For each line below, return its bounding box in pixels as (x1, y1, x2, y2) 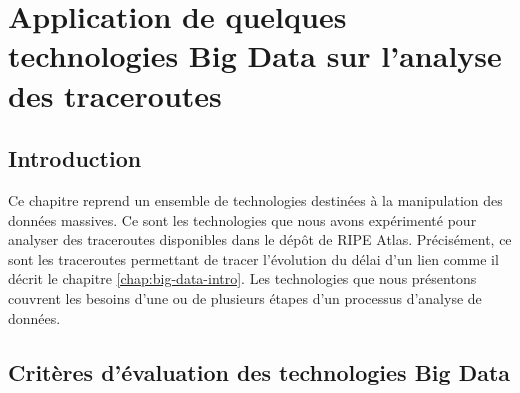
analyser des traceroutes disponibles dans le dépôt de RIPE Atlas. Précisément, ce (8, 229, 512, 250)
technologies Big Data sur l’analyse (8, 35, 502, 76)
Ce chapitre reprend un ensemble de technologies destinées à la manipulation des (8, 189, 503, 210)
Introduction (8, 143, 142, 174)
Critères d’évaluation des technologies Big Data (8, 356, 511, 387)
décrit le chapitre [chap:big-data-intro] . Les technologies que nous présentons (8, 268, 477, 289)
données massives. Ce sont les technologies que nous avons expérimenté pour (8, 209, 477, 230)
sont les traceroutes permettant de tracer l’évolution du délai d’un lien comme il (8, 248, 499, 269)
